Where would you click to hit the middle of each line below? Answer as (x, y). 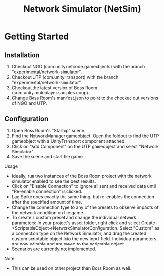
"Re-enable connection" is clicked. (47, 191)
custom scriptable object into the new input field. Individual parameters (84, 238)
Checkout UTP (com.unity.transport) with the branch (65, 77)
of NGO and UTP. (29, 103)
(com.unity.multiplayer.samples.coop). (50, 93)
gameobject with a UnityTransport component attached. (69, 141)
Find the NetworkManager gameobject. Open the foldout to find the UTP (85, 136)
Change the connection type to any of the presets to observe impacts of (85, 207)
